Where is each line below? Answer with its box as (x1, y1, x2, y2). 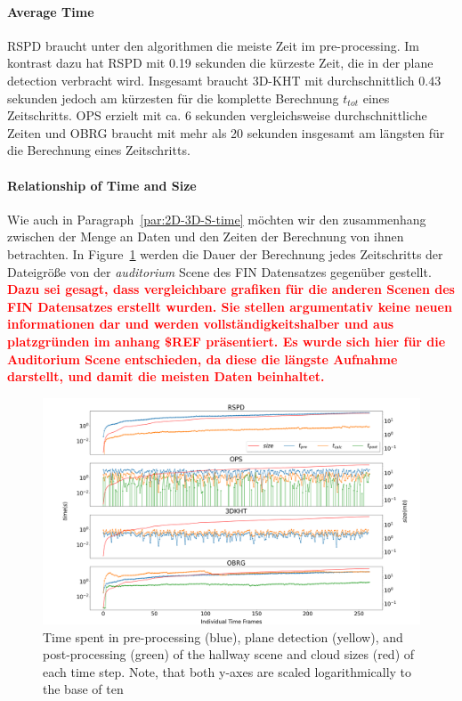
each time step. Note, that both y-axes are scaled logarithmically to (43, 662, 412, 681)
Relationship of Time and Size (7, 175, 197, 194)
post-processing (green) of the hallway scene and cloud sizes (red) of (43, 645, 415, 664)
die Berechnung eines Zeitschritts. (7, 141, 190, 159)
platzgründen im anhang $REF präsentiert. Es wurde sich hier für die (7, 331, 446, 350)
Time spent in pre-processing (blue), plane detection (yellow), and (43, 627, 403, 646)
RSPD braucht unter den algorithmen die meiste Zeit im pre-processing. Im (7, 36, 419, 54)
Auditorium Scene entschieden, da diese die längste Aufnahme (7, 349, 398, 368)
